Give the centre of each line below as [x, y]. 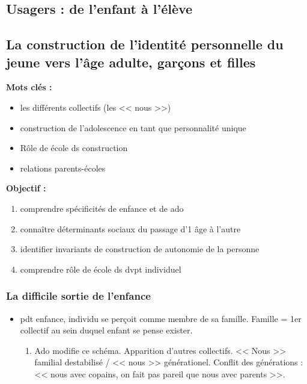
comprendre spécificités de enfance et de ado [102, 208]
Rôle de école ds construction [74, 148]
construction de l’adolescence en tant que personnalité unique [133, 127]
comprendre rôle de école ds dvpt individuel [101, 269]
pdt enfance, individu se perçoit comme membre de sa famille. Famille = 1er [161, 318]
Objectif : [26, 188]
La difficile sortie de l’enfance [78, 296]
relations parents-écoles [63, 168]
